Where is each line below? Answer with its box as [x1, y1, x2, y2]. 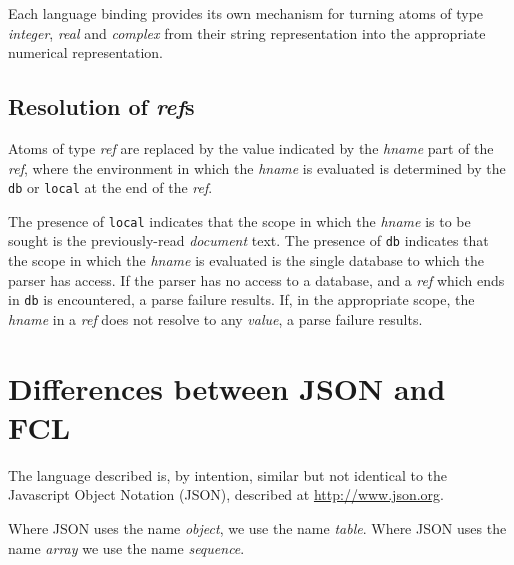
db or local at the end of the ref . [8, 177, 213, 198]
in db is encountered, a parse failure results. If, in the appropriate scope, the [8, 289, 475, 310]
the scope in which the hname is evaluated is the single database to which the [8, 250, 484, 271]
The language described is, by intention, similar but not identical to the [8, 464, 447, 485]
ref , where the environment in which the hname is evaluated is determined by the [8, 157, 506, 178]
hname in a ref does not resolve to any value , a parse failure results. [8, 308, 423, 329]
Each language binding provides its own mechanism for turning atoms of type [8, 3, 484, 23]
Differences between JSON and [8, 367, 446, 408]
